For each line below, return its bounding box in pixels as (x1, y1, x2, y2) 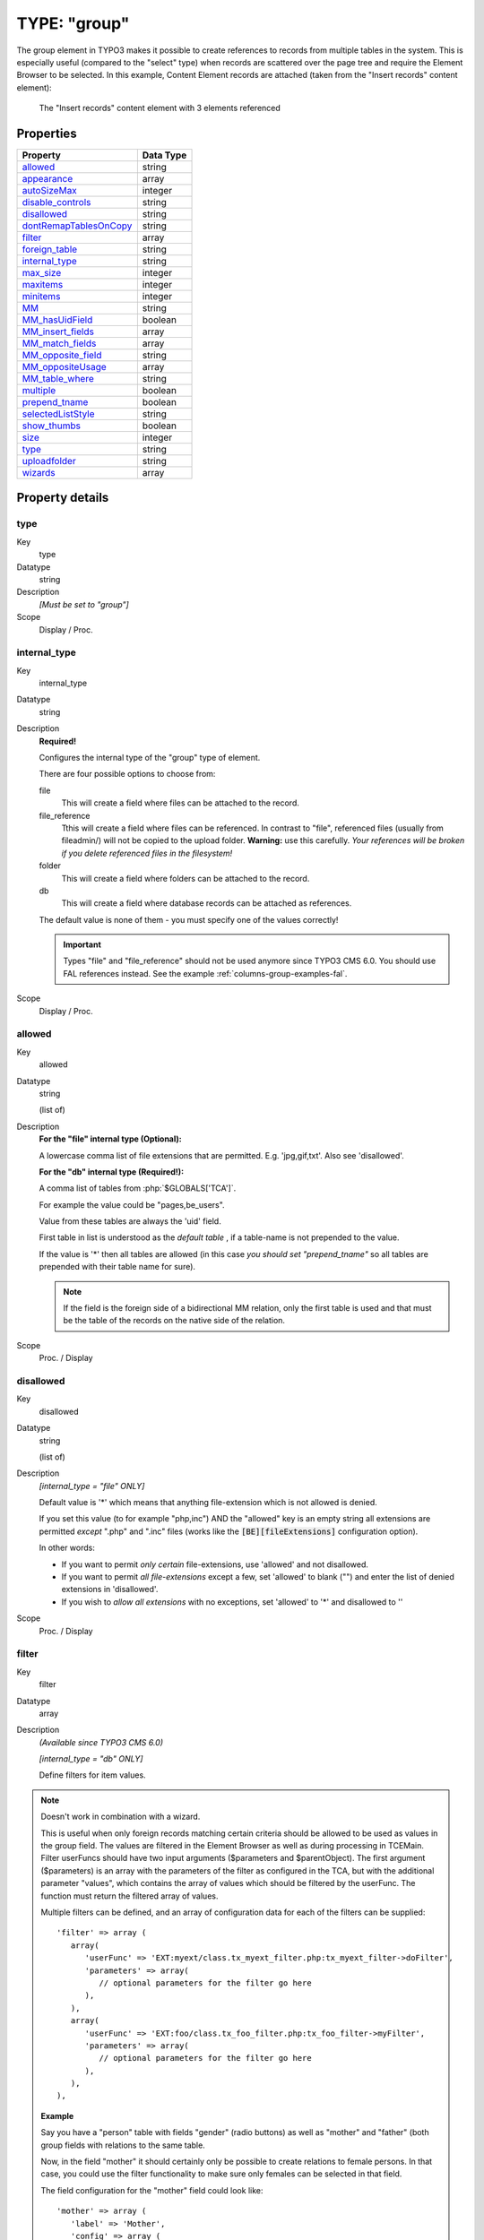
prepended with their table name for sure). (39, 1262, 196, 1272)
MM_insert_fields (22, 325, 94, 338)
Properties (16, 125, 77, 141)
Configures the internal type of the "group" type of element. (39, 753, 261, 762)
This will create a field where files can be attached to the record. (61, 797, 300, 808)
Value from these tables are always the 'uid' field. (39, 1216, 221, 1227)
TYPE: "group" (16, 13, 130, 33)
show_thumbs (22, 419, 81, 432)
